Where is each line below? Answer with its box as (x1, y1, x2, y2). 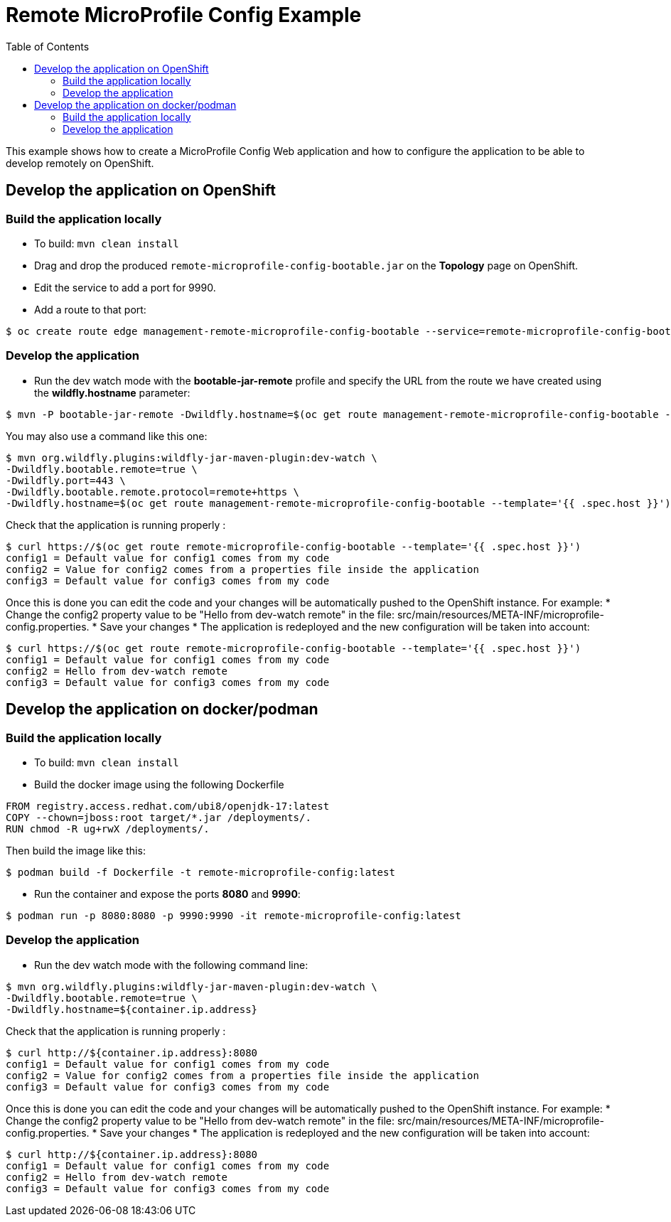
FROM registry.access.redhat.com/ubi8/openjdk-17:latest (6, 800, 330, 812)
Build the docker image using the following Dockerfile (34, 778, 284, 790)
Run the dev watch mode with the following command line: (34, 958, 308, 971)
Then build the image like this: (6, 844, 146, 857)
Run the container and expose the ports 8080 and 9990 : (34, 887, 301, 900)
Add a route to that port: (34, 303, 146, 316)
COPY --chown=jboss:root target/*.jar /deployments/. (6, 811, 311, 823)
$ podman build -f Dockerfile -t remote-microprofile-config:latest (6, 866, 395, 878)
